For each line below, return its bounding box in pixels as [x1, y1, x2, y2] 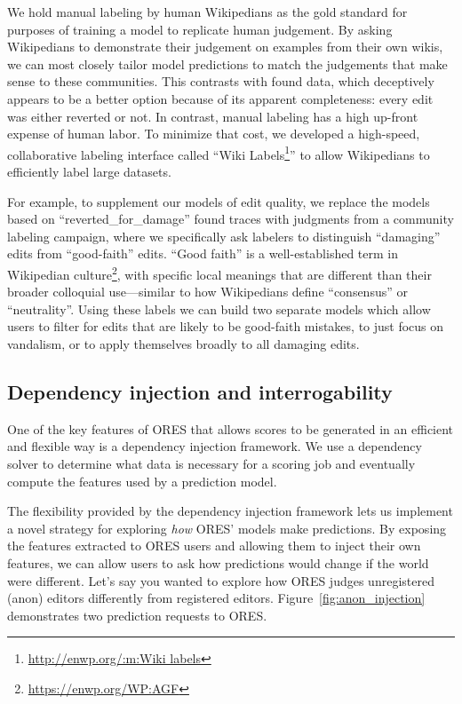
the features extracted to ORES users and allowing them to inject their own [7, 536, 421, 555]
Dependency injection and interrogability [7, 377, 393, 405]
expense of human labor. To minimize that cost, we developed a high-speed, [7, 124, 420, 143]
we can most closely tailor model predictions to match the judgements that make [7, 54, 448, 73]
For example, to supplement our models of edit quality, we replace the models [7, 192, 430, 210]
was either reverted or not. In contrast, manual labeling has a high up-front [7, 107, 418, 125]
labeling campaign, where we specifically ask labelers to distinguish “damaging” [7, 226, 441, 245]
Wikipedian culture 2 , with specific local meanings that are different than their [7, 262, 432, 283]
